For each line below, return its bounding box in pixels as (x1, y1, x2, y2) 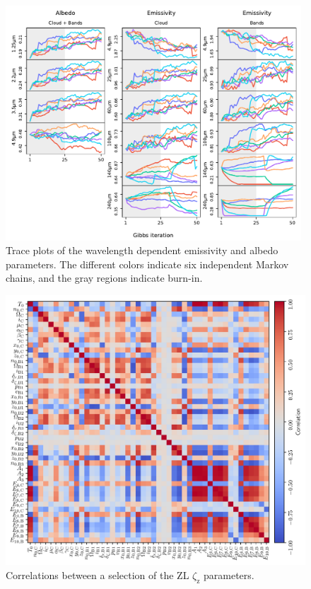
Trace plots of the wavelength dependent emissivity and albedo (6, 243, 278, 258)
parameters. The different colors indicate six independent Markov (6, 256, 289, 271)
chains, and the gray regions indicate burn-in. (6, 270, 203, 285)
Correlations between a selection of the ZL (6, 567, 189, 582)
